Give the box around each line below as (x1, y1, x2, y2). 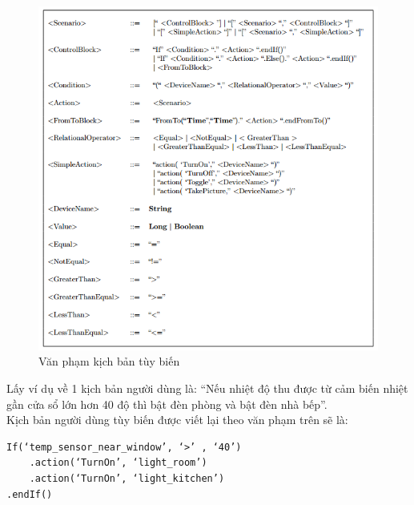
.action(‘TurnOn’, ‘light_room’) (29, 457, 207, 469)
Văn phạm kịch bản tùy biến (38, 353, 180, 370)
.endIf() (6, 488, 53, 500)
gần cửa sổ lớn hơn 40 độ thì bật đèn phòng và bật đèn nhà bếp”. (6, 395, 328, 412)
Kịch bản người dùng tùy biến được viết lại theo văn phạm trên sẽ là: (6, 411, 348, 428)
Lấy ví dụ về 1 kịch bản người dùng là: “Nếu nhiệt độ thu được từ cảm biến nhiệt (6, 380, 408, 397)
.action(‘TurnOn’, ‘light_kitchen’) (29, 472, 225, 484)
